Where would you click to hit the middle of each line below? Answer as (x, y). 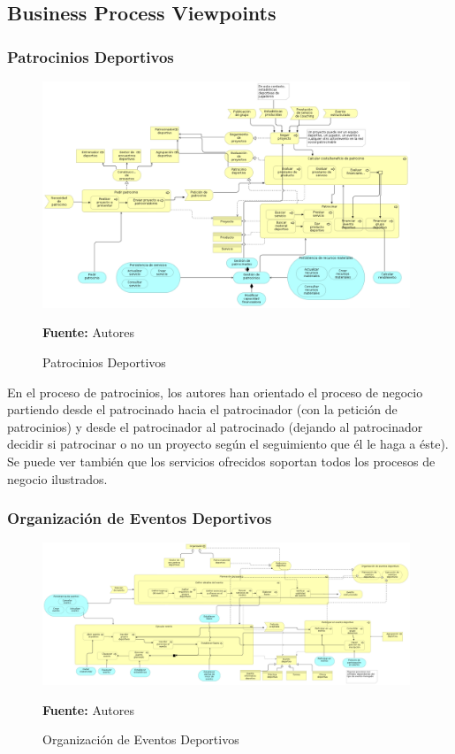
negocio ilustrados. (57, 478)
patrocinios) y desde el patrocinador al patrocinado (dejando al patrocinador (215, 426)
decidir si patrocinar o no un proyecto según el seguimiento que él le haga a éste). (228, 444)
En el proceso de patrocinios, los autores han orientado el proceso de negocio (215, 392)
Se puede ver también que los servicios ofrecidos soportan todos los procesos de (221, 461)
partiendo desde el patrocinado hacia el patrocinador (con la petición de (202, 409)
